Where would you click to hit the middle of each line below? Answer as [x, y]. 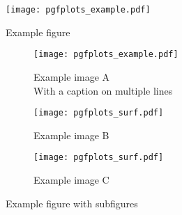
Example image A [72, 76]
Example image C [71, 180]
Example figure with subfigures [72, 203]
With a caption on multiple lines [103, 90]
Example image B [71, 135]
